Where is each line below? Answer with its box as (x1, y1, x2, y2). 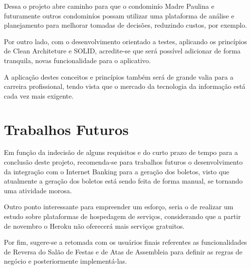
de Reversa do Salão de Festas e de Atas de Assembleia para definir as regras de (4, 246, 243, 256)
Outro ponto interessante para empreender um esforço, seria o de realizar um (4, 202, 233, 212)
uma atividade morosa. (4, 185, 72, 195)
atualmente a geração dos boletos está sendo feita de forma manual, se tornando (4, 176, 243, 186)
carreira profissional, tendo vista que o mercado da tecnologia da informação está (4, 81, 246, 91)
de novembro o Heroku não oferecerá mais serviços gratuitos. (4, 220, 185, 231)
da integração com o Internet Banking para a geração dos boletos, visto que (4, 166, 230, 176)
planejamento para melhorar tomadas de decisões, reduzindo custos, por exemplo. (4, 20, 247, 30)
